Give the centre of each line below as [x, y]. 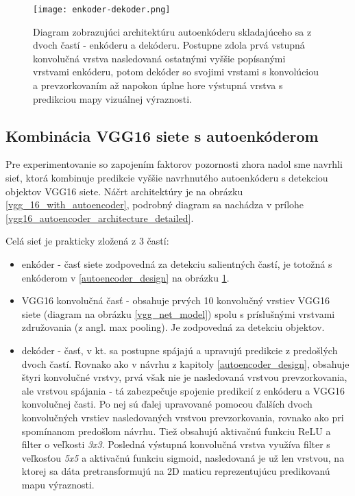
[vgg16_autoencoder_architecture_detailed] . [100, 218]
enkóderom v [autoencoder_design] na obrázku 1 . [125, 277]
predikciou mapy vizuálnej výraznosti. [112, 98]
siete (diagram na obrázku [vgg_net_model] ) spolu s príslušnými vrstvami [178, 313]
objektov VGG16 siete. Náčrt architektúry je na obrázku [124, 191]
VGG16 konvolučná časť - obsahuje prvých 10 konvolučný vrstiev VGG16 [175, 300]
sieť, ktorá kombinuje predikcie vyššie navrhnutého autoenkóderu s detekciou [167, 178]
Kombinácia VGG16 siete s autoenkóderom [162, 135]
